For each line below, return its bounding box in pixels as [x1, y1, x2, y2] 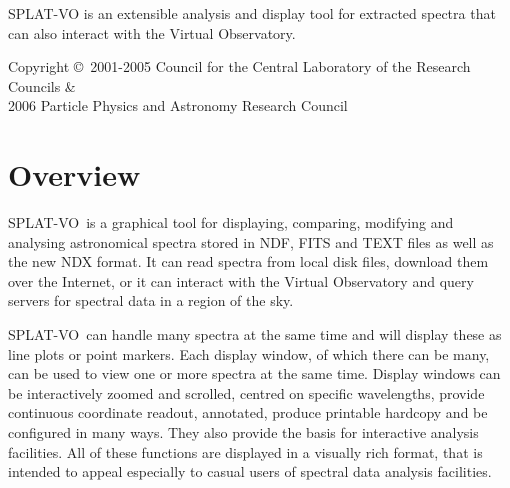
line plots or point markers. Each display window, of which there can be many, [8, 343, 490, 364]
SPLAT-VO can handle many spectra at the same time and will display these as [8, 324, 502, 345]
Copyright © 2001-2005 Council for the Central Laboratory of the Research [8, 56, 471, 77]
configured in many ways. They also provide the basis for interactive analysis [8, 422, 479, 443]
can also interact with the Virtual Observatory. [8, 22, 296, 43]
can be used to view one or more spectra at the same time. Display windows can [8, 363, 501, 384]
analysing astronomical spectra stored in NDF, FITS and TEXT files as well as [8, 231, 494, 252]
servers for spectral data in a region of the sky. [8, 290, 294, 311]
